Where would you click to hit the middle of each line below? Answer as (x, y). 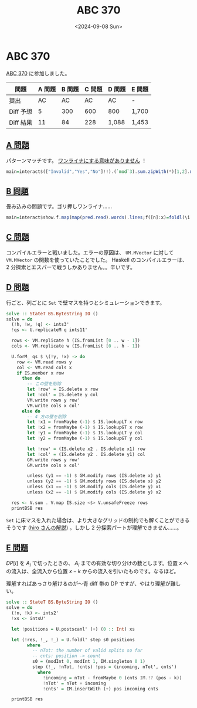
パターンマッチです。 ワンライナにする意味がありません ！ (77, 160)
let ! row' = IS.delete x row (63, 389)
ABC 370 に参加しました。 (38, 73)
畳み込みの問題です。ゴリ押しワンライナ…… (59, 206)
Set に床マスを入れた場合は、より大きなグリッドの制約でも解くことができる (98, 520)
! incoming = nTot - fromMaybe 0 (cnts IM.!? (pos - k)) (113, 678)
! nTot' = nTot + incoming (75, 683)
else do (31, 411)
